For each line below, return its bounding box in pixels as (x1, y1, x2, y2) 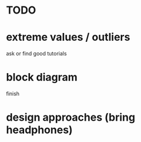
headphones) (6, 123, 73, 137)
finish (6, 90, 19, 97)
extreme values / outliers (6, 31, 130, 44)
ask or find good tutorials (6, 50, 67, 57)
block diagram (6, 71, 78, 84)
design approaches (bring (6, 111, 136, 124)
